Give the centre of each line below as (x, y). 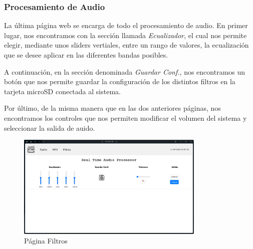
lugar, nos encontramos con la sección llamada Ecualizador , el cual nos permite (125, 35)
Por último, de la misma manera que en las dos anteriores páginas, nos (112, 108)
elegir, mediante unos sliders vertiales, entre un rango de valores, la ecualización (126, 45)
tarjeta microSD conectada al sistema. (62, 91)
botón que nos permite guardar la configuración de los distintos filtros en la (120, 81)
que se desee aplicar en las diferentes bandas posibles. (86, 55)
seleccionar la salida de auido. (50, 128)
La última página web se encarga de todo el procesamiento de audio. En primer (126, 25)
